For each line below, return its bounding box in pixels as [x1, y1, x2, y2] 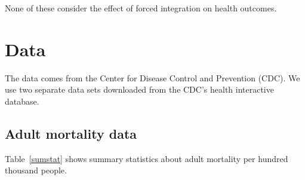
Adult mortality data [5, 124, 137, 142]
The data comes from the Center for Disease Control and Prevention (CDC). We [5, 71, 300, 84]
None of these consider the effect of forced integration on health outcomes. [5, 2, 277, 14]
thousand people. [5, 164, 67, 176]
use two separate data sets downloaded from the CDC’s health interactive [5, 83, 274, 96]
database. [5, 94, 39, 107]
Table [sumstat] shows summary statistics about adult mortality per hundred [5, 152, 288, 164]
